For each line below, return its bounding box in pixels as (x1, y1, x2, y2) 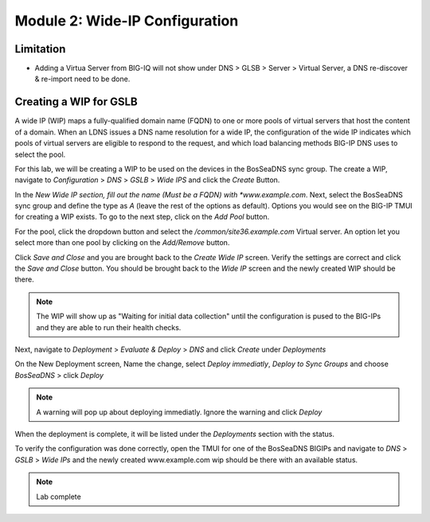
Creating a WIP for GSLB (14, 95, 139, 109)
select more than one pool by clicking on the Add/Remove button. (14, 238, 230, 247)
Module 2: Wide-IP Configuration (14, 12, 239, 29)
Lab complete (36, 492, 81, 501)
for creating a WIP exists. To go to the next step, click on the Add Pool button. (14, 212, 270, 222)
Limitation (14, 42, 66, 56)
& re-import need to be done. (34, 74, 131, 84)
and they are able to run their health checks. (36, 322, 182, 332)
